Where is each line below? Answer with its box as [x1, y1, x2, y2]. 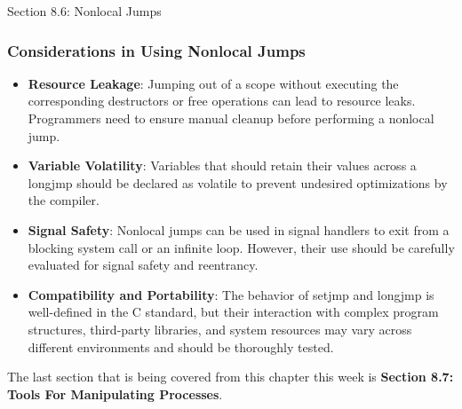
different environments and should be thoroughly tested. [28, 337, 334, 356]
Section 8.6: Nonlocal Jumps [7, 2, 162, 20]
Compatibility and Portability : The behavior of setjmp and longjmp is [28, 285, 434, 303]
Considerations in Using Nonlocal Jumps [7, 39, 306, 61]
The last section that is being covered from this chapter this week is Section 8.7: [7, 367, 454, 386]
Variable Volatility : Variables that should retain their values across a [28, 156, 417, 175]
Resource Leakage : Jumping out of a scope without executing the [28, 74, 399, 92]
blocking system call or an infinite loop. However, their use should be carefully [28, 238, 455, 256]
